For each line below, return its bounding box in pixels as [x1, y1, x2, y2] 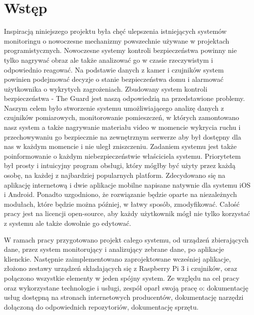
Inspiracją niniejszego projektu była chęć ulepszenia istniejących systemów [4, 26, 227, 36]
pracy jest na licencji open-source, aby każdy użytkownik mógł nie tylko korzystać [4, 208, 250, 218]
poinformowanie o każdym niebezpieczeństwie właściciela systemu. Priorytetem [4, 150, 241, 161]
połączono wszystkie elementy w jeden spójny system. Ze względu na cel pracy [4, 272, 240, 283]
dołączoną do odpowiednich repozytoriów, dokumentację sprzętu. [4, 301, 199, 312]
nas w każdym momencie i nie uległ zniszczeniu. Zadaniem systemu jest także [4, 141, 237, 151]
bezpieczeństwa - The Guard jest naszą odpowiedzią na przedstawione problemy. [4, 93, 245, 103]
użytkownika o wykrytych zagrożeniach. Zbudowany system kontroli [4, 83, 208, 94]
